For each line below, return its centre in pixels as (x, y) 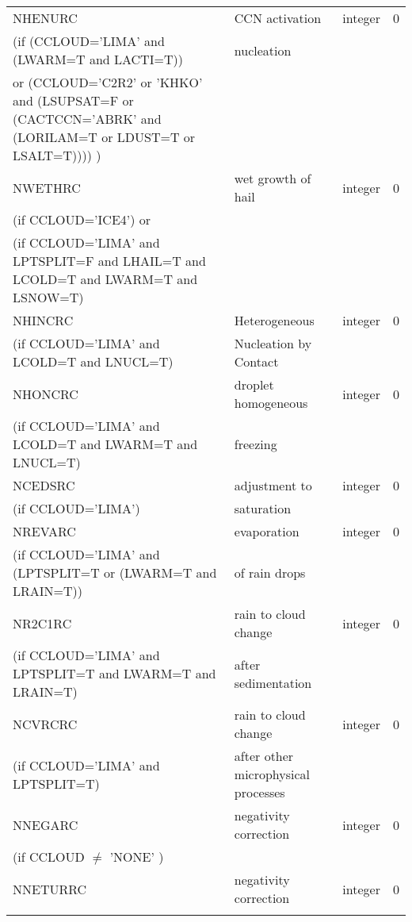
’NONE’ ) (137, 857)
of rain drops (270, 572)
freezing (256, 444)
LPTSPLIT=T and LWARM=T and (114, 673)
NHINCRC (43, 320)
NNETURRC (50, 889)
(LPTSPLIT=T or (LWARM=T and (115, 572)
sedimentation (273, 682)
